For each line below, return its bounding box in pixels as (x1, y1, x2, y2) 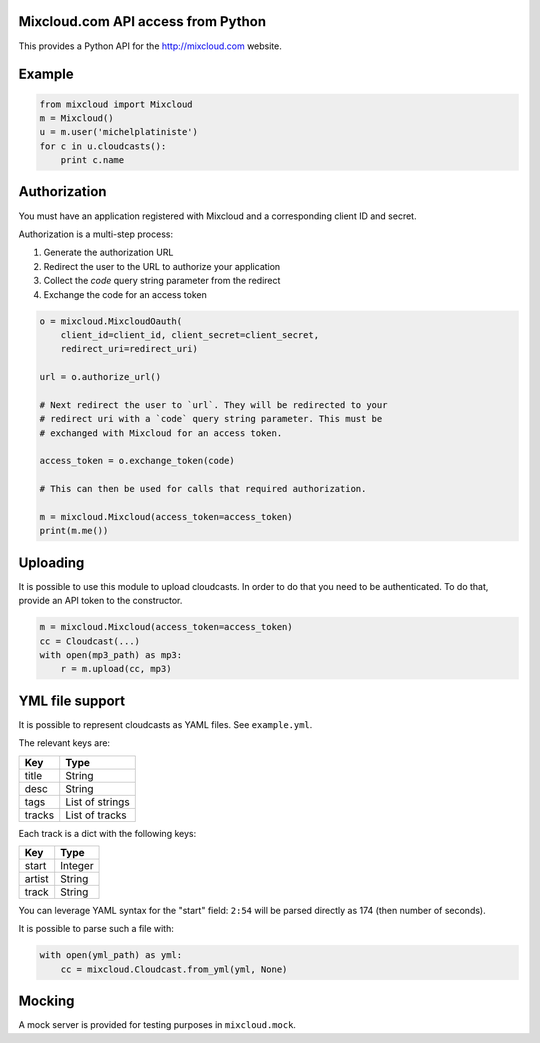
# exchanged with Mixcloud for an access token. (39, 427, 283, 439)
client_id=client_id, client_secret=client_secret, (60, 329, 320, 340)
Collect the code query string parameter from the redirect (43, 275, 281, 287)
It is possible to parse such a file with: (18, 923, 174, 935)
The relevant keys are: (18, 737, 110, 749)
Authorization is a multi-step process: (18, 228, 174, 240)
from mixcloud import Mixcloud (39, 98, 194, 110)
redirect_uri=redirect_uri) (60, 343, 199, 355)
